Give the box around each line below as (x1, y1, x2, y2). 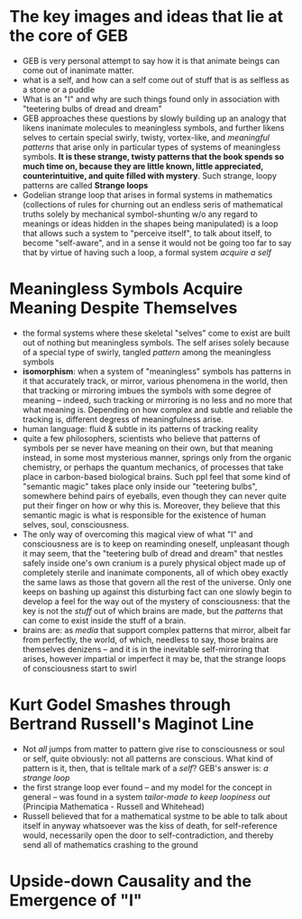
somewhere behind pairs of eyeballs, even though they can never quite (22, 490, 287, 501)
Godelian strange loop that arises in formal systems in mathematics (22, 189, 273, 200)
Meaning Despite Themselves (9, 298, 238, 318)
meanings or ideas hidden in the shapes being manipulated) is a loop (22, 218, 279, 229)
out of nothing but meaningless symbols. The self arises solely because (22, 336, 290, 348)
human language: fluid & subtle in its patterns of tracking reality (22, 423, 259, 434)
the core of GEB (9, 25, 129, 46)
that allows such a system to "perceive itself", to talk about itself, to (22, 227, 272, 238)
